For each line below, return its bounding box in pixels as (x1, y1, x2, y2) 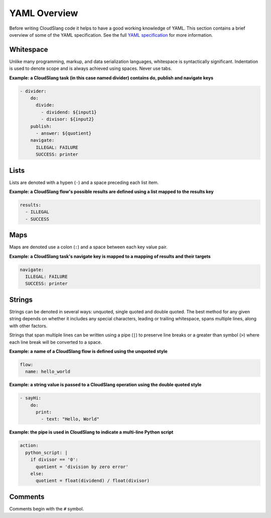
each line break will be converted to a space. (9, 339, 102, 345)
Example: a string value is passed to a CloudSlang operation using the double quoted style (9, 382, 202, 388)
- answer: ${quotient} (36, 130, 92, 136)
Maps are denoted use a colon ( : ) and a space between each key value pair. (9, 244, 168, 250)
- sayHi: (20, 395, 42, 401)
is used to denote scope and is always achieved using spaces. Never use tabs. (9, 65, 172, 71)
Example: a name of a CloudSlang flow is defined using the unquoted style (9, 348, 168, 354)
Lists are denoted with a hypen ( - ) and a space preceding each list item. (9, 179, 159, 186)
